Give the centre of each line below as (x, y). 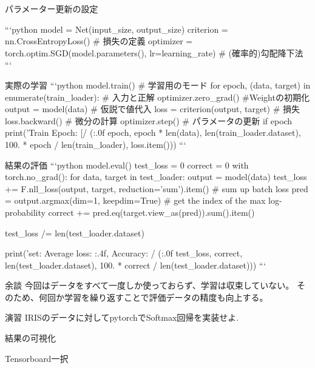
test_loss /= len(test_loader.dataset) (75, 233)
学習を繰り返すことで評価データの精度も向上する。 (166, 297)
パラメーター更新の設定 (52, 8)
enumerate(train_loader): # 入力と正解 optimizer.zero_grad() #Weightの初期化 (157, 97)
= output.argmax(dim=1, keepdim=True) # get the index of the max (135, 200)
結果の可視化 (30, 338)
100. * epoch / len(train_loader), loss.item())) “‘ (96, 144)
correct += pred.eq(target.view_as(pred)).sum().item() (151, 212)
